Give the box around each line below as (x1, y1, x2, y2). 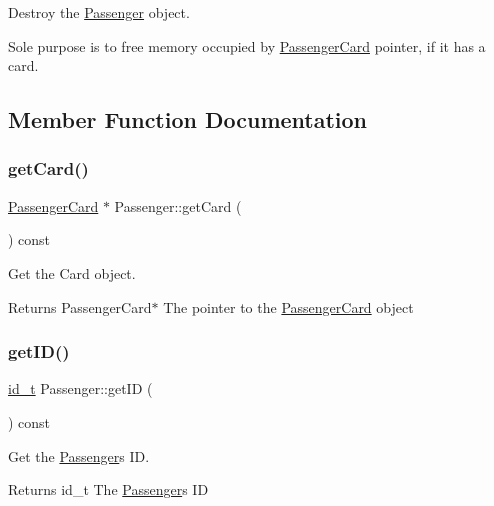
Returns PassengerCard (8, 296, 152, 317)
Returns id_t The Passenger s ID (8, 479, 209, 500)
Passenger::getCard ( (114, 195, 242, 216)
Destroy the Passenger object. (8, 2, 190, 22)
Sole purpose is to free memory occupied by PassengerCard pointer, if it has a (8, 35, 486, 56)
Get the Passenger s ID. (8, 445, 150, 466)
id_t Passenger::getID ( (8, 378, 153, 399)
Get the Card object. (8, 262, 136, 283)
